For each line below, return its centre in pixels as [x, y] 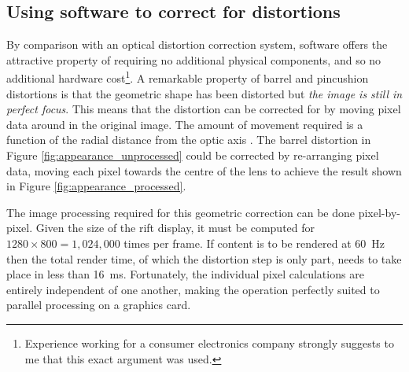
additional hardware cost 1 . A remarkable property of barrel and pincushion [188, 77]
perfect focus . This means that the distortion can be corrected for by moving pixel [204, 109]
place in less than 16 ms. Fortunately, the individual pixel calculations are [185, 274]
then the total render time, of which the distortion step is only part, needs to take [204, 258]
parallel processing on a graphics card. [99, 305]
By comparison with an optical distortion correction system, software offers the [197, 44]
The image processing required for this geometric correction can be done [181, 212]
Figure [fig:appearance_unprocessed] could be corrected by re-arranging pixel [193, 155]
